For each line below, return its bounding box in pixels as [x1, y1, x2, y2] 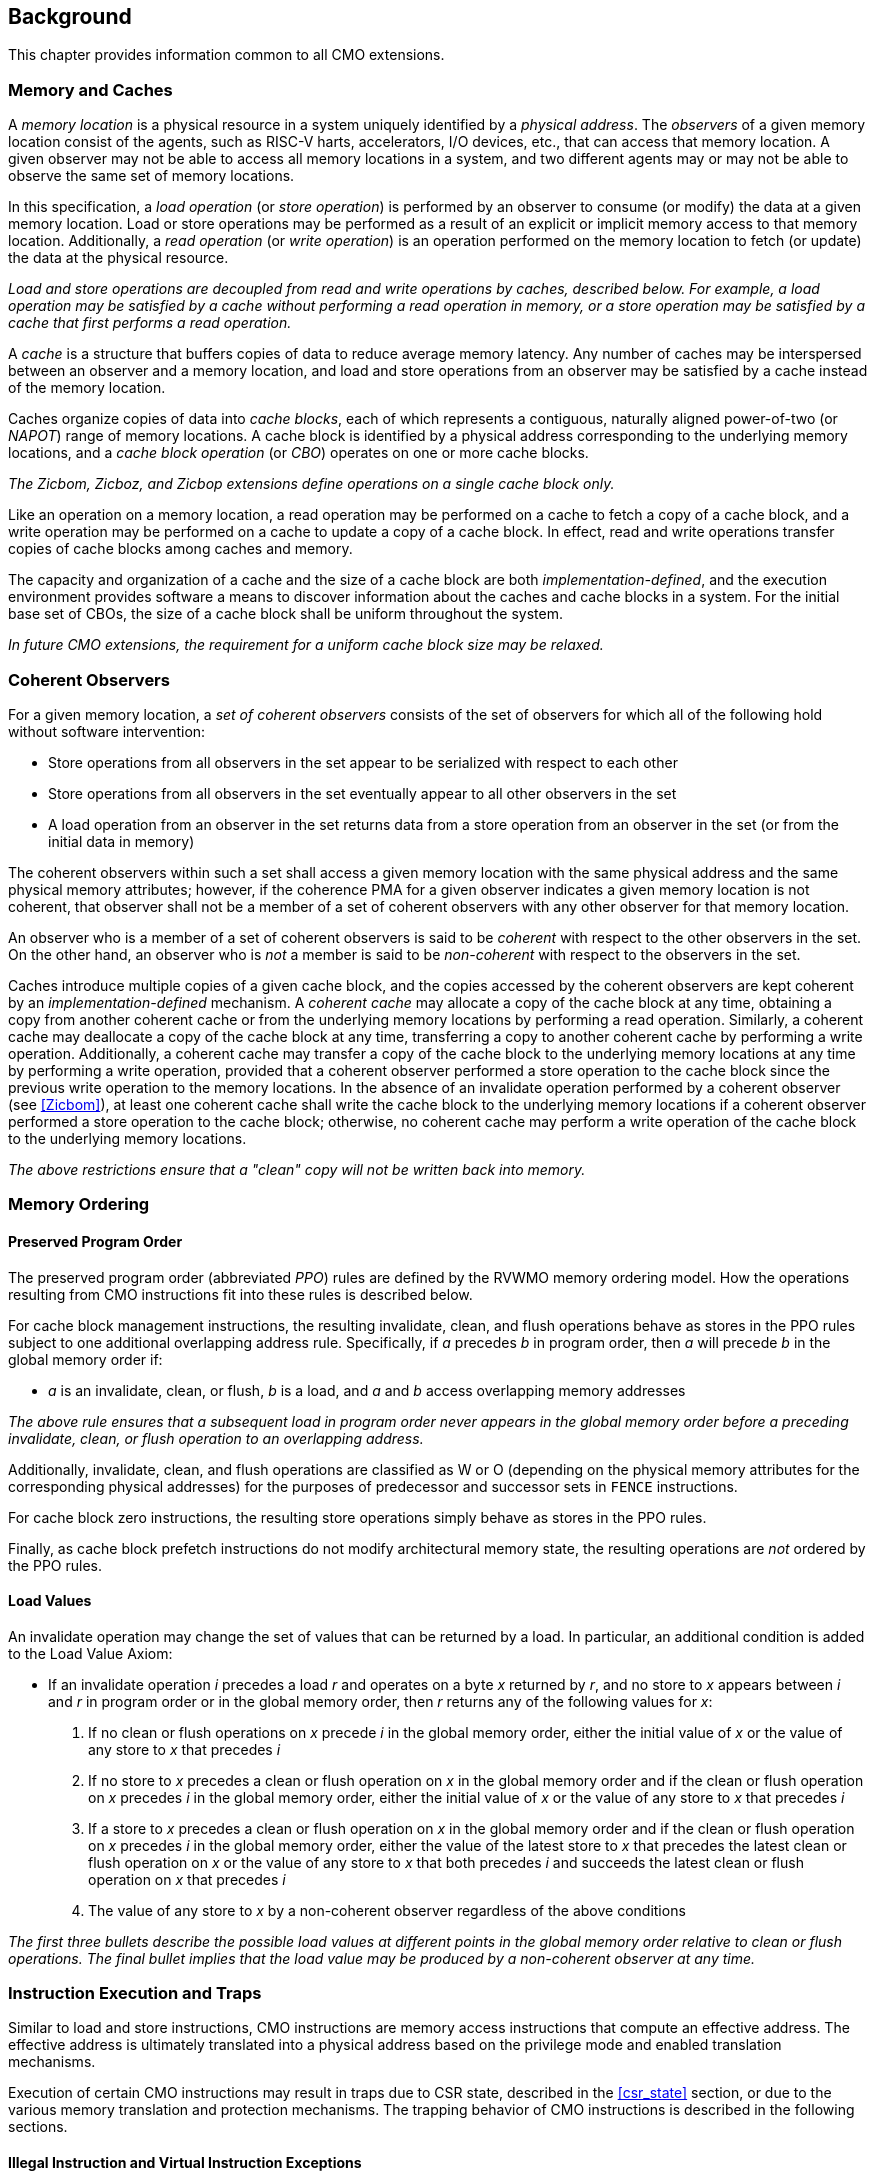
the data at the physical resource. [8, 249, 229, 267]
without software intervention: [8, 722, 206, 740]
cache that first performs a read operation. [8, 314, 292, 332]
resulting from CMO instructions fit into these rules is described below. [8, 1285, 473, 1303]
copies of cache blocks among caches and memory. [8, 540, 353, 558]
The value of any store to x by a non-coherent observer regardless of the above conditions [88, 1901, 686, 1919]
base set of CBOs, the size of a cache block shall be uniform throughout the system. [8, 605, 563, 623]
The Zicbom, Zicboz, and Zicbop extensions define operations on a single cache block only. [8, 475, 615, 493]
